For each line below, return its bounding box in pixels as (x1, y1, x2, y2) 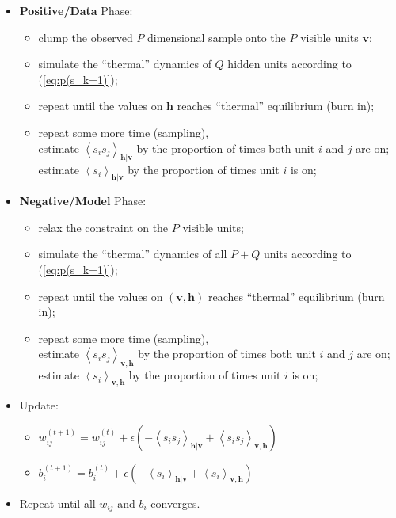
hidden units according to (227, 55, 352, 72)
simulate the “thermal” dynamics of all (38, 246, 227, 262)
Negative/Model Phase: (19, 192, 147, 209)
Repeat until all (19, 494, 96, 511)
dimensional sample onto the (147, 29, 286, 45)
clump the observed (38, 29, 133, 45)
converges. (150, 494, 200, 511)
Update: (19, 396, 59, 413)
